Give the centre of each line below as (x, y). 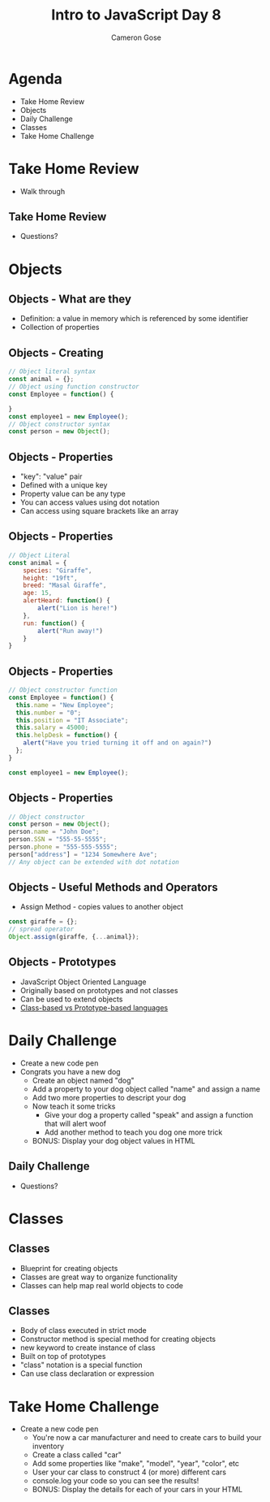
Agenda (35, 78)
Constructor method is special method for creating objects (118, 1339)
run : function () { (54, 623)
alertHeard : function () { (67, 601)
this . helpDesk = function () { (66, 736)
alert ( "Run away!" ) (71, 631)
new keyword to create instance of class (88, 1348)
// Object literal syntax (52, 371)
